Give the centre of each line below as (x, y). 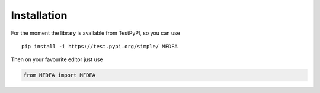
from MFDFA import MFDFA (60, 75)
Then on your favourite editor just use (57, 59)
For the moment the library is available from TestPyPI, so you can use (96, 33)
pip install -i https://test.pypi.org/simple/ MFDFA (100, 46)
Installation (39, 15)
